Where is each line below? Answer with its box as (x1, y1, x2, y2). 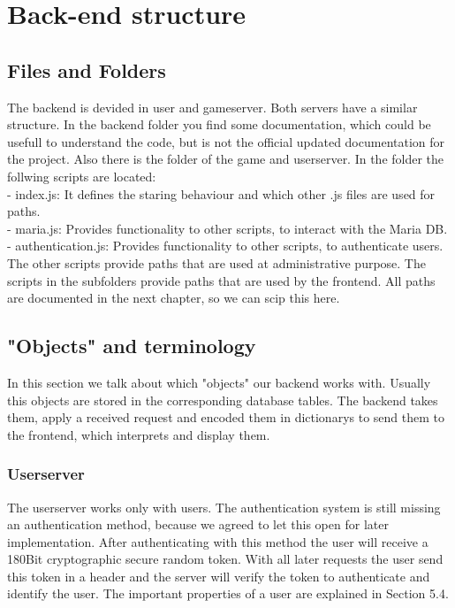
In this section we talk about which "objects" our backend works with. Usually (7, 373, 431, 391)
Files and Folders (7, 56, 166, 83)
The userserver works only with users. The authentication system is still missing (7, 497, 441, 516)
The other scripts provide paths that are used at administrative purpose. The (7, 253, 426, 272)
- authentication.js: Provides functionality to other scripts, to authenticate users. (7, 236, 444, 255)
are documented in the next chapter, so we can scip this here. (7, 289, 340, 307)
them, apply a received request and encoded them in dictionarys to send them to (7, 408, 444, 427)
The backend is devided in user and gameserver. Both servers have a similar (7, 97, 418, 116)
